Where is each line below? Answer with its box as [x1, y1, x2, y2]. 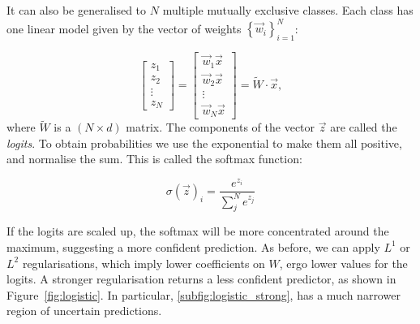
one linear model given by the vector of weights [6, 19, 242, 37]
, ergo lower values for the [279, 254, 408, 271]
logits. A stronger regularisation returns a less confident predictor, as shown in [6, 270, 396, 287]
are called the [330, 119, 397, 136]
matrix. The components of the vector [126, 119, 315, 136]
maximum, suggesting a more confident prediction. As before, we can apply [6, 238, 380, 255]
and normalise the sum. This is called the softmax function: [6, 150, 302, 167]
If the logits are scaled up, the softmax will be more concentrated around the [6, 222, 389, 240]
